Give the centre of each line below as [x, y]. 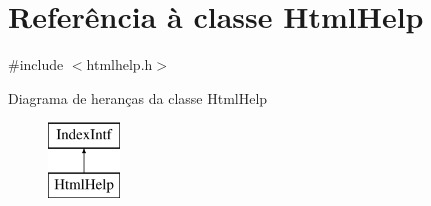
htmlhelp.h [119, 64]
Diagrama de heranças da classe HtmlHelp [138, 97]
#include [36, 64]
